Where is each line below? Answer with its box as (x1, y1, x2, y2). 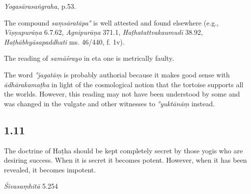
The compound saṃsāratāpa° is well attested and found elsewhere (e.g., (4, 17, 219, 27)
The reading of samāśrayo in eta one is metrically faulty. (4, 53, 174, 63)
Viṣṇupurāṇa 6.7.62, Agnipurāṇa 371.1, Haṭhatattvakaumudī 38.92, (4, 27, 203, 37)
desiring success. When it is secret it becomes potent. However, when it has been (4, 155, 247, 165)
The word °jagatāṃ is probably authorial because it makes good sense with (4, 69, 230, 79)
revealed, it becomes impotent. (4, 164, 96, 174)
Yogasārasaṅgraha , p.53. (4, 1, 76, 11)
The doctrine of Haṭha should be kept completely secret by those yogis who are (4, 145, 243, 155)
